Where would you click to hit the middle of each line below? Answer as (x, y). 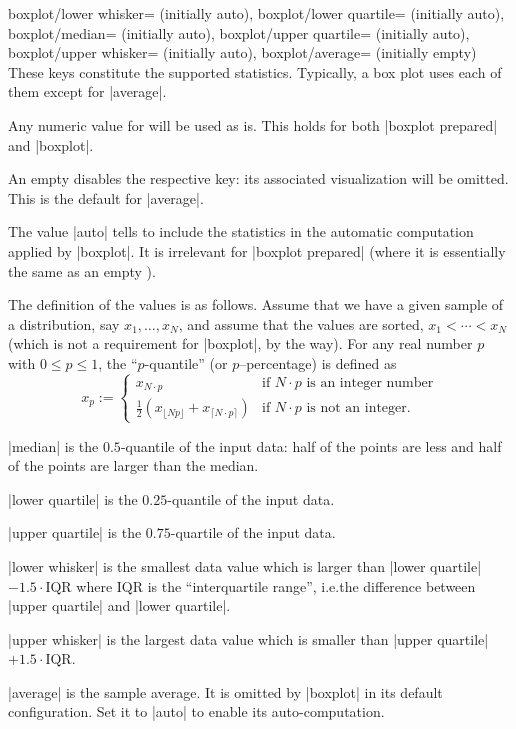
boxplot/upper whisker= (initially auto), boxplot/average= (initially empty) (242, 52)
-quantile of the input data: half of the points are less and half (311, 445)
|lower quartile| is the (73, 498)
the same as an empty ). (82, 270)
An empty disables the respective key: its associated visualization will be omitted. (258, 178)
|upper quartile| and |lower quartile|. (119, 605)
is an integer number (370, 382)
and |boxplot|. (51, 144)
